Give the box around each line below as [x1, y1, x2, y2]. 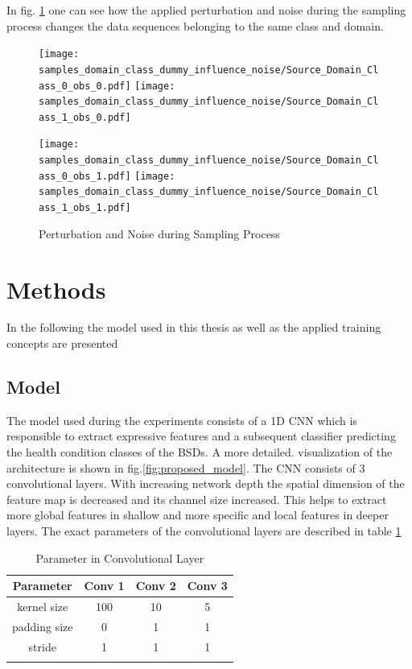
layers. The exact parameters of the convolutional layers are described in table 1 [6, 522, 402, 539]
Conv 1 [84, 577, 125, 594]
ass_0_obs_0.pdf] [39, 80, 131, 92]
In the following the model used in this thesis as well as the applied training [6, 319, 381, 336]
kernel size [17, 598, 68, 615]
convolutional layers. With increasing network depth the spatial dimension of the [6, 475, 405, 492]
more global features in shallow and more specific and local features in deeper [6, 506, 389, 523]
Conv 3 [187, 577, 228, 594]
